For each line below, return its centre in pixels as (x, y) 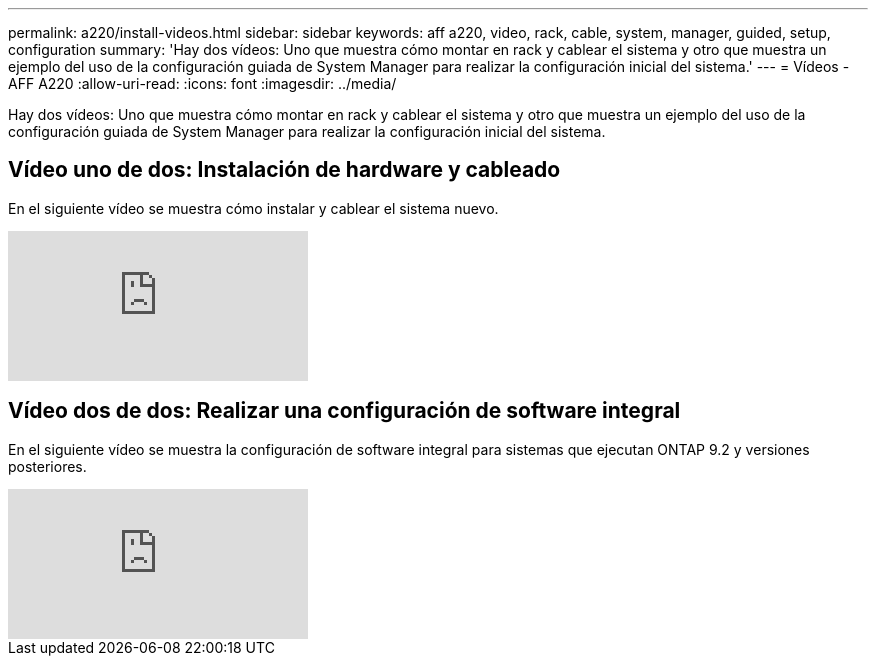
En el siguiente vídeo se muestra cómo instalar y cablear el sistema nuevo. (253, 208)
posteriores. (47, 466)
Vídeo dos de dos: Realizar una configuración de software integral (344, 411)
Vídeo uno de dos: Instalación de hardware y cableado (284, 170)
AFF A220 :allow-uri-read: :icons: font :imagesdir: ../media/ (202, 83)
